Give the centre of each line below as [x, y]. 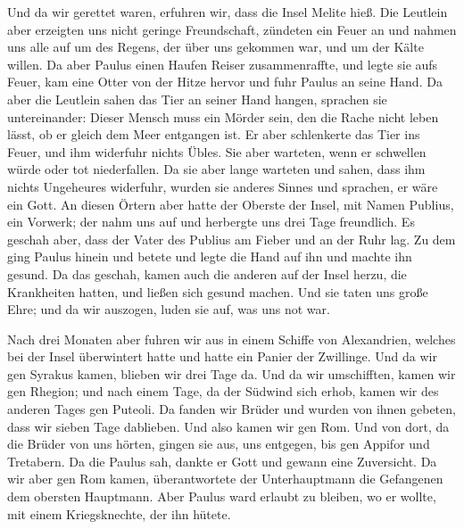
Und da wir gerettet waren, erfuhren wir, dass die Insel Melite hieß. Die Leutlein [228, 12]
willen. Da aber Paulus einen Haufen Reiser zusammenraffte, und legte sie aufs [223, 64]
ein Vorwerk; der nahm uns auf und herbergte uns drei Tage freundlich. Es [211, 222]
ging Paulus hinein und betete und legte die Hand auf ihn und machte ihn [210, 256]
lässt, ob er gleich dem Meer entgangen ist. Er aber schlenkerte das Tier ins [214, 134]
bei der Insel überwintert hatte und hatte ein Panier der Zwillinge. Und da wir [222, 356]
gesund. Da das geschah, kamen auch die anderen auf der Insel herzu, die [207, 273]
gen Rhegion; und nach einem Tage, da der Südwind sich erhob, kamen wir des [223, 391]
